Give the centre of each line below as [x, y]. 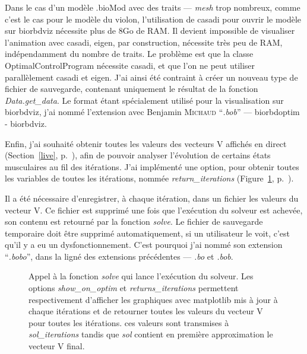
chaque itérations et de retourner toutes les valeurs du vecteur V [146, 311]
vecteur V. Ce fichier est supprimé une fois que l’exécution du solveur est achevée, [154, 210]
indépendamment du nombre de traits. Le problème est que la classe [129, 54]
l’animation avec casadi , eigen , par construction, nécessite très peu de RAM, [144, 42]
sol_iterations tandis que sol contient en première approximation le [151, 334]
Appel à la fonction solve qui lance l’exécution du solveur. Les [141, 276]
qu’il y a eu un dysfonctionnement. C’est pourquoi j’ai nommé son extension [144, 245]
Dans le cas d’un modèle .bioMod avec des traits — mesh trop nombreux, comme [153, 7]
